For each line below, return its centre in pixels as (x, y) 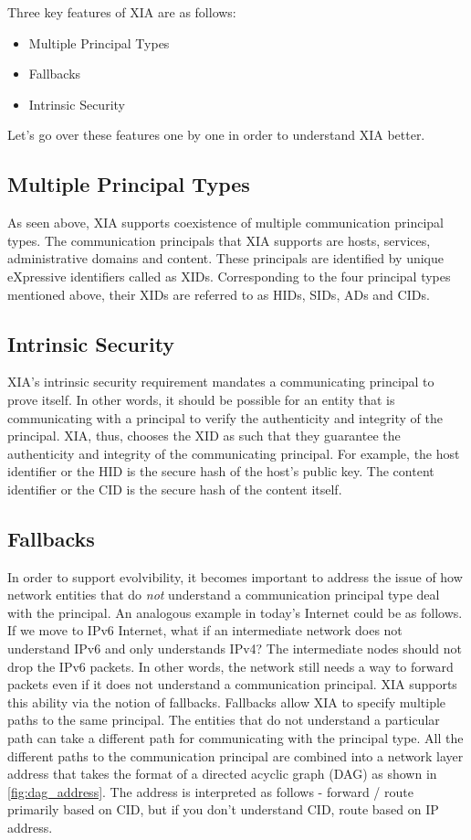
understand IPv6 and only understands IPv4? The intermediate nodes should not (235, 649)
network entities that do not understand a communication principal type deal (224, 595)
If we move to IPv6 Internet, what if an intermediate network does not (205, 630)
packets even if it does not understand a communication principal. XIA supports (232, 684)
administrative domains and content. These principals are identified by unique (226, 258)
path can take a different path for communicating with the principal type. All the (235, 738)
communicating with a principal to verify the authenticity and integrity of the (225, 417)
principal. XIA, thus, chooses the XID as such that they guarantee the (204, 436)
